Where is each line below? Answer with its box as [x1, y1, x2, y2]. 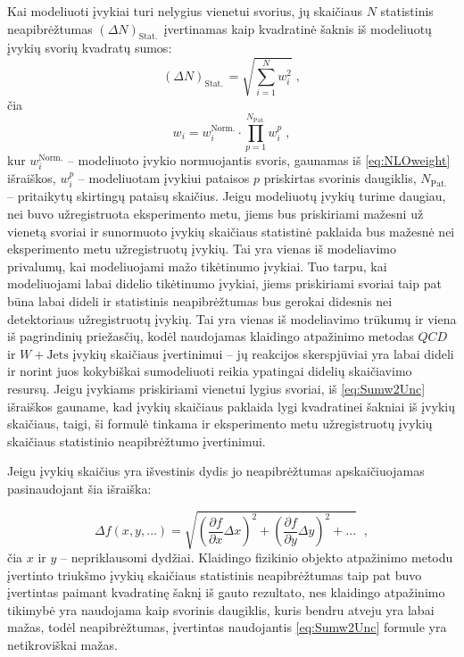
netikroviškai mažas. [7, 636, 118, 654]
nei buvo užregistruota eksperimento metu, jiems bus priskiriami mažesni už [7, 204, 424, 223]
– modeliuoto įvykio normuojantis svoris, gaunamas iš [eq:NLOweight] [67, 150, 451, 169]
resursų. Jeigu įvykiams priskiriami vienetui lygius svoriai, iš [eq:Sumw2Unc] [7, 379, 426, 397]
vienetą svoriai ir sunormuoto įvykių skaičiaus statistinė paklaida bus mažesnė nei [7, 221, 455, 240]
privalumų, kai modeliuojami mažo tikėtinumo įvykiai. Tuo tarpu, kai [7, 256, 387, 275]
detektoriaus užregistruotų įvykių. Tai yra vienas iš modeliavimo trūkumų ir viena [7, 309, 457, 328]
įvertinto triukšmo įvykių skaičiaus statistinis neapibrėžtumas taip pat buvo [7, 565, 422, 584]
